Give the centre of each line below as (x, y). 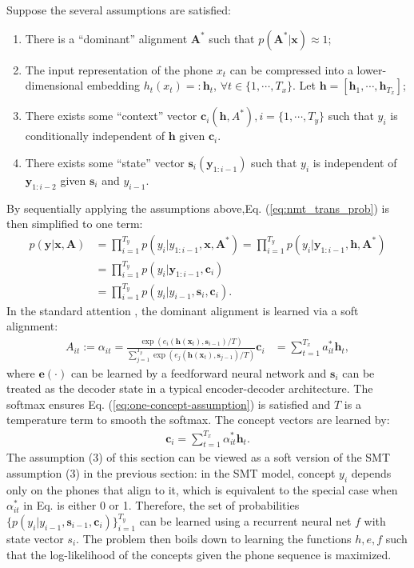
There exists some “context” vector (111, 116)
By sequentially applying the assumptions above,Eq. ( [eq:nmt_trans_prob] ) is (198, 208)
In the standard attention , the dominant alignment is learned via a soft (183, 310)
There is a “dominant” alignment (106, 38)
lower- (372, 69)
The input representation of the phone (119, 69)
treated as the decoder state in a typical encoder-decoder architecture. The (190, 388)
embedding (113, 85)
